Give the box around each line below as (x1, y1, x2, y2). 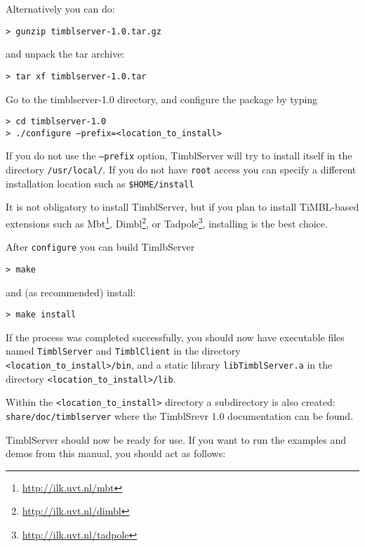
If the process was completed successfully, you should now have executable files (6, 329, 345, 344)
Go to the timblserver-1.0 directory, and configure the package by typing (6, 91, 318, 106)
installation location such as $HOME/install (6, 176, 194, 190)
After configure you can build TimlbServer (6, 239, 195, 254)
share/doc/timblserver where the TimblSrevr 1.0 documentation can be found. (6, 409, 354, 423)
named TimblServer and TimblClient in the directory (6, 343, 241, 358)
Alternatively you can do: (6, 1, 115, 15)
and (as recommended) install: (6, 284, 136, 299)
